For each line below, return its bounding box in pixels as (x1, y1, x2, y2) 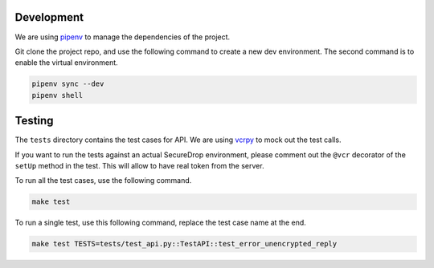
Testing (14, 114, 54, 128)
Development (14, 10, 84, 24)
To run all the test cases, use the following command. (14, 176, 192, 185)
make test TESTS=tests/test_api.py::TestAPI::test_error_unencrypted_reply (31, 239, 338, 249)
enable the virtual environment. (14, 58, 118, 67)
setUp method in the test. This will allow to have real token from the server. (14, 160, 264, 170)
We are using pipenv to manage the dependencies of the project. (14, 32, 231, 42)
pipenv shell (31, 91, 84, 99)
